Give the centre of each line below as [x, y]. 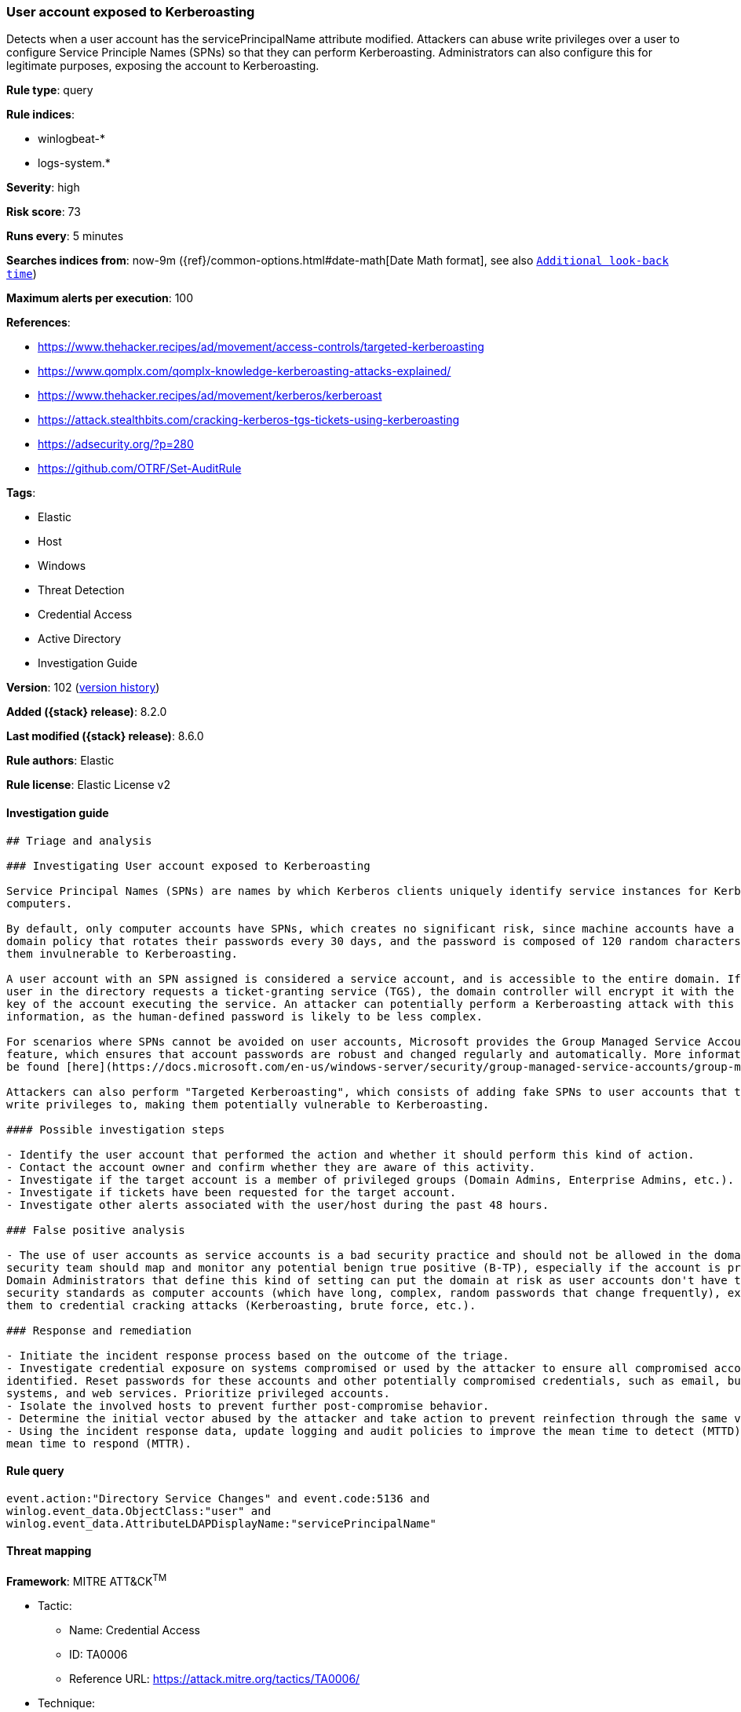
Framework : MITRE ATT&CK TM [87, 1580]
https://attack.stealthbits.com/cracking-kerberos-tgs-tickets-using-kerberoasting [249, 420]
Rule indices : [40, 115]
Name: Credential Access [135, 1630]
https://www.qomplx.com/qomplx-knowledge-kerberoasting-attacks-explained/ [245, 371]
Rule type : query [50, 90]
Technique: [67, 1703]
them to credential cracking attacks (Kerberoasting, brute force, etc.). [241, 1305]
